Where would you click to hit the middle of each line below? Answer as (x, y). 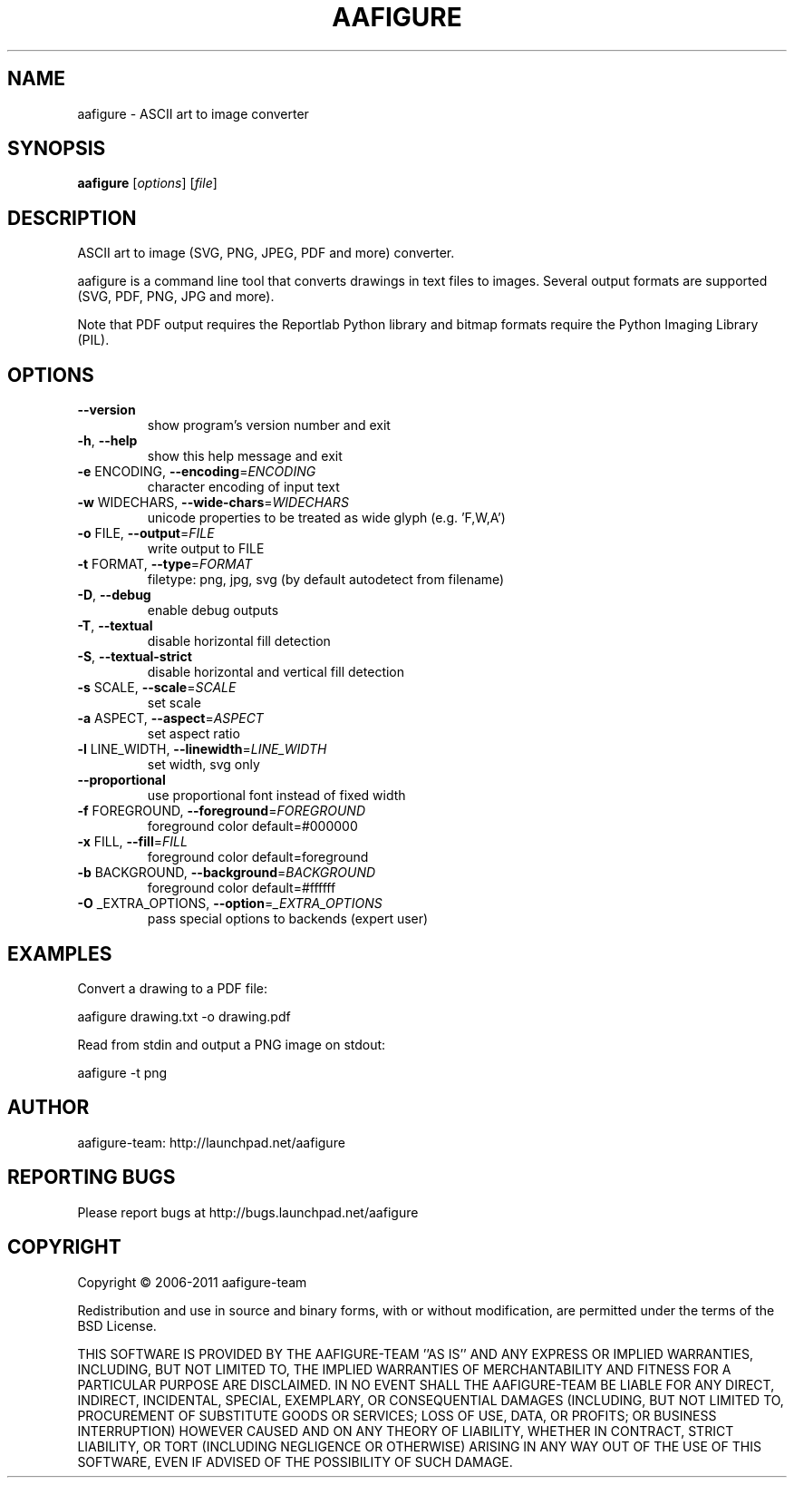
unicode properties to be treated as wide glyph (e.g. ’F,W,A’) (326, 518)
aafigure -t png (122, 1072)
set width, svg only (203, 765)
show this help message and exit (245, 456)
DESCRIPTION (72, 218)
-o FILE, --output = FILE (146, 533)
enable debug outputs (213, 611)
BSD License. (117, 1325)
